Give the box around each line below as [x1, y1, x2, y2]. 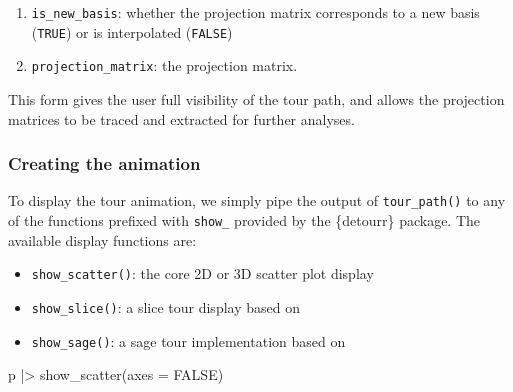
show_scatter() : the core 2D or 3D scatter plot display [31, 263, 374, 284]
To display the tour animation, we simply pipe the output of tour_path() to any [8, 190, 506, 211]
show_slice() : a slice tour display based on [31, 296, 300, 317]
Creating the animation [8, 151, 201, 176]
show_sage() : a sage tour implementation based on [31, 330, 346, 351]
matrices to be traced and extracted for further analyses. [8, 108, 355, 129]
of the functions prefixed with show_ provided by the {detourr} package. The [8, 210, 481, 231]
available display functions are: [8, 229, 197, 250]
